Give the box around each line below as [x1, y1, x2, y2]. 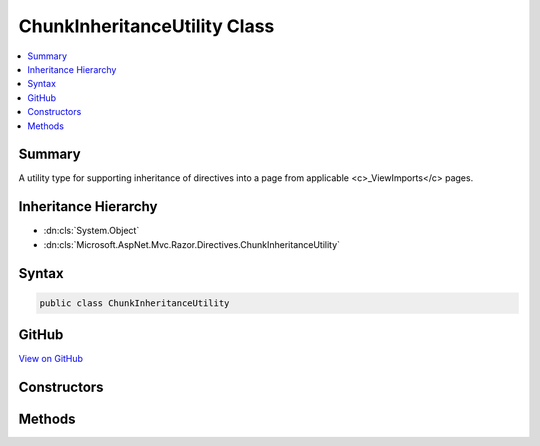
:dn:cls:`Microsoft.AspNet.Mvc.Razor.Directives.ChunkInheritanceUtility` [43, 238, 340, 250]
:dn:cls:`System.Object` [43, 225, 140, 237]
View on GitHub [18, 353, 84, 365]
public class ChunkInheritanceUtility [39, 297, 230, 309]
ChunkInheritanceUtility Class [18, 15, 275, 37]
